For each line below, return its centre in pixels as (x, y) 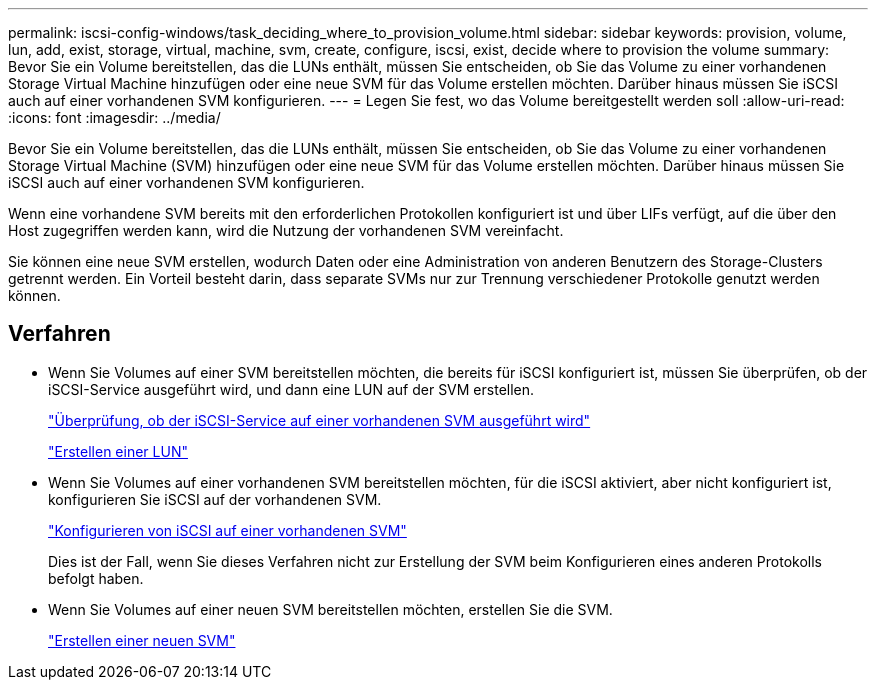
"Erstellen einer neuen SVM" (142, 640)
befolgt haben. (96, 578)
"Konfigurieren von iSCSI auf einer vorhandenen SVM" (227, 530)
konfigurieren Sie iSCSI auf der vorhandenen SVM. (215, 499)
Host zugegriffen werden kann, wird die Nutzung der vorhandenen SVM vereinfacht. (286, 230)
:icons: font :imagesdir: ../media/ (114, 117)
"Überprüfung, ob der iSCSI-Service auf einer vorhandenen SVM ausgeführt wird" (319, 420)
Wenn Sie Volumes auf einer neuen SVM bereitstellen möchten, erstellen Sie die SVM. (330, 609)
